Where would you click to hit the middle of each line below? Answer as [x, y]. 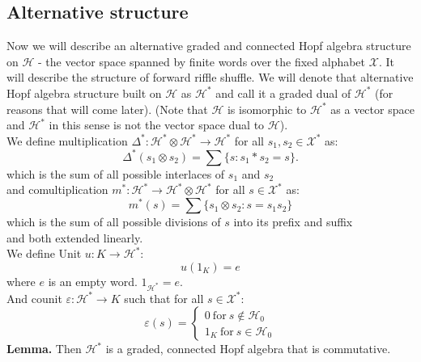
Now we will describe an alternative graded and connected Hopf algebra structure [209, 46]
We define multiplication [67, 140]
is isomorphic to [267, 109]
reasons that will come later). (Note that [107, 109]
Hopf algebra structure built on [84, 93]
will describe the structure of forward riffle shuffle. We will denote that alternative [210, 77]
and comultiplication [57, 189]
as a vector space [372, 109]
